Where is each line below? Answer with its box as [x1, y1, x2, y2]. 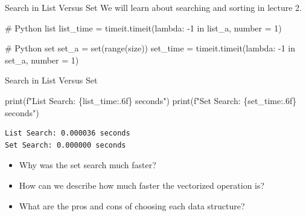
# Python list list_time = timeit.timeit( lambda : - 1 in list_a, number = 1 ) [5, 21, 282, 34]
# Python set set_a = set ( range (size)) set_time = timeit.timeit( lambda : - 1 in [5, 42, 296, 54]
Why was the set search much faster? [19, 159, 156, 171]
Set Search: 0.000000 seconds [5, 140, 126, 149]
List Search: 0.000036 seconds [5, 129, 130, 138]
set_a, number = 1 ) [5, 53, 79, 66]
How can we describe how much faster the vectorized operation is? [19, 178, 265, 191]
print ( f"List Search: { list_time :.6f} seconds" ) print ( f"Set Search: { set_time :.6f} [5, 94, 297, 106]
